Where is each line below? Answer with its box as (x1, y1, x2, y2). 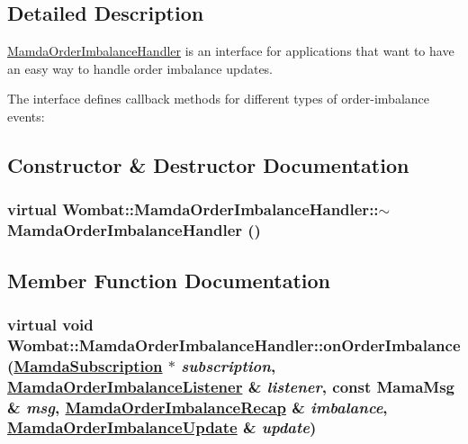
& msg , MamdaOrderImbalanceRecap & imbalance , (7, 395, 388, 418)
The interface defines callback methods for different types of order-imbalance (7, 89, 430, 108)
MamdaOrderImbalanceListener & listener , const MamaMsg (7, 375, 455, 397)
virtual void (7, 313, 94, 335)
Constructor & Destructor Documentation (7, 150, 409, 178)
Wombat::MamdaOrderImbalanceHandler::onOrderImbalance (7, 333, 461, 356)
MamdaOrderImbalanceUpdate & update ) (7, 416, 317, 439)
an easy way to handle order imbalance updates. (7, 59, 274, 77)
